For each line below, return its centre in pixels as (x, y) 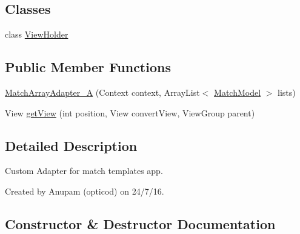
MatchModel (238, 92)
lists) (287, 92)
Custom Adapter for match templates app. (84, 171)
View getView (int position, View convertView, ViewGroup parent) (130, 112)
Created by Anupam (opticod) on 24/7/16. (85, 191)
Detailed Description (71, 145)
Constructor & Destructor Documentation (140, 223)
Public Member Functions (88, 67)
